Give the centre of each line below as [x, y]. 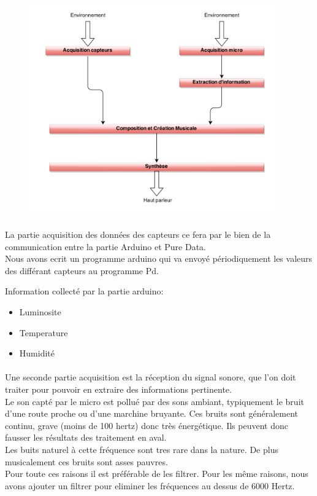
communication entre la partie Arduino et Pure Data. [106, 246]
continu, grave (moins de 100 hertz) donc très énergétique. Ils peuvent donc [147, 425]
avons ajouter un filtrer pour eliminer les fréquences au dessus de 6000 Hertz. [150, 485]
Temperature [44, 332]
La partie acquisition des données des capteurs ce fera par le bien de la [138, 234]
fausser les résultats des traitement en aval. [86, 437]
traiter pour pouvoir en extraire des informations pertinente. [118, 389]
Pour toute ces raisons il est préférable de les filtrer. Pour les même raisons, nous [157, 474]
